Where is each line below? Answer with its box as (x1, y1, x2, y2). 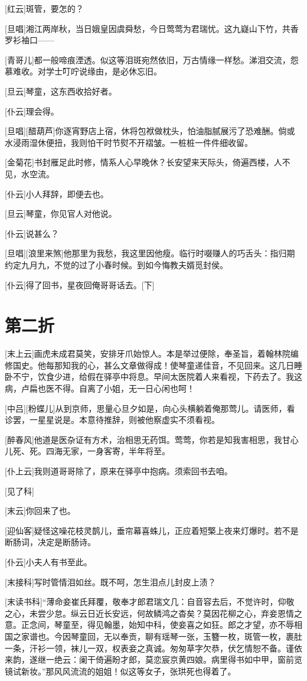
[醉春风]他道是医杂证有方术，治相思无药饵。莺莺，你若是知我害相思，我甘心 (5, 433, 299, 445)
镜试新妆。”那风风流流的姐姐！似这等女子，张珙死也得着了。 (5, 664, 236, 677)
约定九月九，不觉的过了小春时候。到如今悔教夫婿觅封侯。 (5, 258, 228, 271)
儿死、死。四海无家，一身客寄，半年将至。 (5, 445, 170, 457)
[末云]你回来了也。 (5, 504, 76, 517)
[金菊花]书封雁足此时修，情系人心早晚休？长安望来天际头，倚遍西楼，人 (5, 156, 282, 168)
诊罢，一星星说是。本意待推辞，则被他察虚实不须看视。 (5, 413, 220, 426)
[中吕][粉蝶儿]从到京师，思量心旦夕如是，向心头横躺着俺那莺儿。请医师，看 (5, 402, 295, 414)
